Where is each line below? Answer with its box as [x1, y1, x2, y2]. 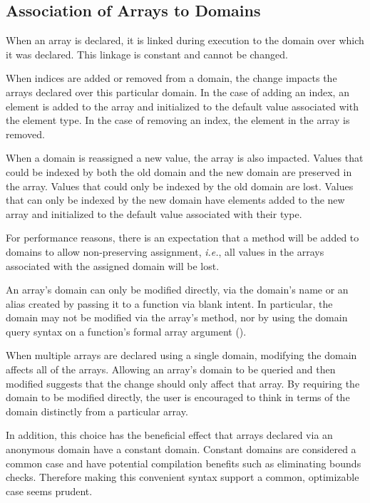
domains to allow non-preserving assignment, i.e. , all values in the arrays [6, 244, 324, 259]
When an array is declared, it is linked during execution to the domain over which [6, 33, 364, 48]
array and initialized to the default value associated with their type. [6, 206, 302, 221]
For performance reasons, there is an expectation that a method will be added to [6, 230, 359, 245]
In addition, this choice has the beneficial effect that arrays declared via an [6, 427, 333, 442]
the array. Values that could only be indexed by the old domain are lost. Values [6, 178, 354, 193]
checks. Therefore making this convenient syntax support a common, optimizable [6, 470, 359, 484]
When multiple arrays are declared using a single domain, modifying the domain [6, 348, 357, 363]
